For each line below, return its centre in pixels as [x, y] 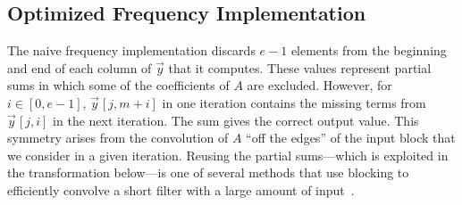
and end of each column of [80, 67]
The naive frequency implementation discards [131, 50]
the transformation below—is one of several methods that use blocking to [208, 172]
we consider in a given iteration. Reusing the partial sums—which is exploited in [228, 155]
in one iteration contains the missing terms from [294, 102]
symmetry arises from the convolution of [118, 138]
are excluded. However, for [319, 85]
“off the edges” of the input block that [351, 138]
